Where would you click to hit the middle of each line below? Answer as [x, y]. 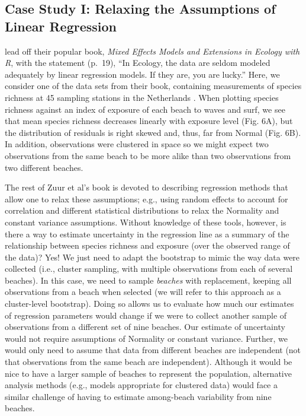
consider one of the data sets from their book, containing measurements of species [153, 86]
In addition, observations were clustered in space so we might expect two [137, 144]
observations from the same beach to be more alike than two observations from [148, 155]
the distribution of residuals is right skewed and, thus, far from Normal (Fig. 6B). [153, 132]
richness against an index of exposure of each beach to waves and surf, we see [145, 109]
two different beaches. [44, 167]
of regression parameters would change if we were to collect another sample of [146, 315]
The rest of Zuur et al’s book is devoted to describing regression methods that [146, 187]
